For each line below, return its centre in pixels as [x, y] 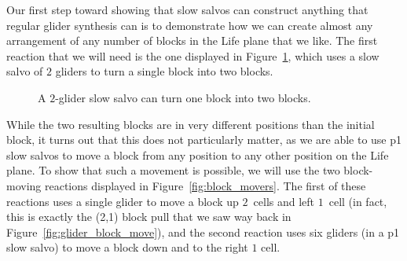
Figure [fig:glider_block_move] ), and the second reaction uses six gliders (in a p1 [203, 232]
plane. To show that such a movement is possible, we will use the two [173, 170]
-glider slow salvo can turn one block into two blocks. [183, 97]
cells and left [284, 201]
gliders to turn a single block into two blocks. [164, 71]
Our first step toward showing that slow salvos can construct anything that [187, 9]
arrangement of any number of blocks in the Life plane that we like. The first [192, 40]
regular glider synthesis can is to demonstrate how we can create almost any [190, 25]
